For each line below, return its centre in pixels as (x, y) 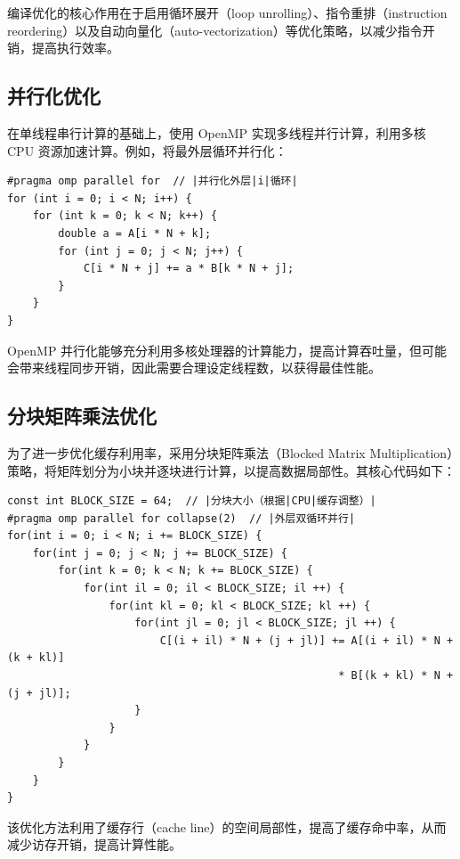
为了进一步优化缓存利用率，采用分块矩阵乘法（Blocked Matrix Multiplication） (230, 452)
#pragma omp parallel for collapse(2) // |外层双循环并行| (182, 518)
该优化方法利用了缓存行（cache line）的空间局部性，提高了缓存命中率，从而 (227, 826)
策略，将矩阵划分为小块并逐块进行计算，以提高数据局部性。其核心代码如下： (231, 470)
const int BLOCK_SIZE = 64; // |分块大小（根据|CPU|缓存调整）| (192, 501)
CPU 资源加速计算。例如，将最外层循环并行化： (147, 150)
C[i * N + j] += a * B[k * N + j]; (189, 269)
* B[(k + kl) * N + (396, 676)
